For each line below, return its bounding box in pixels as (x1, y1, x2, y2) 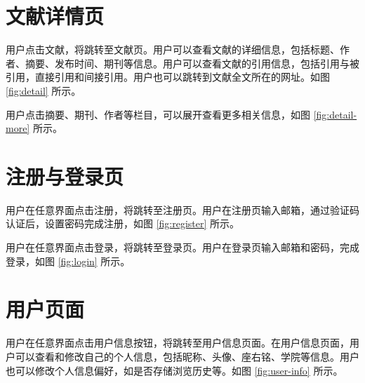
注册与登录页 (6, 161, 124, 190)
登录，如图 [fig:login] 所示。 (6, 253, 131, 268)
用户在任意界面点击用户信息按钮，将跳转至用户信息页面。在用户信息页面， (6, 335, 350, 350)
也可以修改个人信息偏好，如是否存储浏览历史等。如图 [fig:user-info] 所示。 (6, 363, 343, 377)
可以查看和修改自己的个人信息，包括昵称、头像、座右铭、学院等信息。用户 (15, 349, 359, 363)
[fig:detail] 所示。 (6, 83, 81, 98)
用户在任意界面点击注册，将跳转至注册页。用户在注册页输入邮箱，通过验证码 (6, 202, 359, 217)
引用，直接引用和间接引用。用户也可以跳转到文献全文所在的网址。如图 (6, 69, 330, 84)
